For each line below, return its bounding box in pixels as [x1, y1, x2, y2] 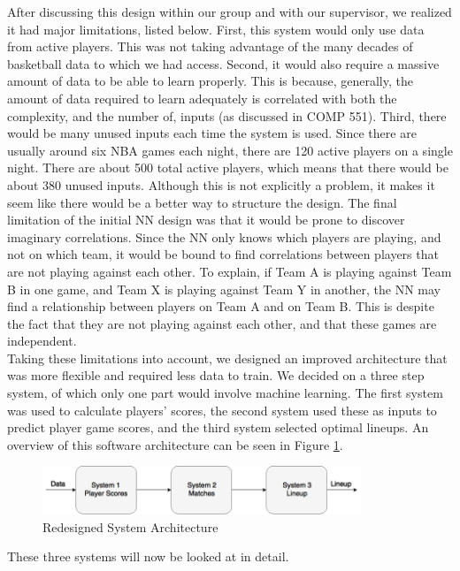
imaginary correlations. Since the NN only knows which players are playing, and [7, 227, 441, 246]
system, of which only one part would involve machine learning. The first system [7, 384, 443, 402]
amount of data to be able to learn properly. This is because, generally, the [7, 72, 413, 90]
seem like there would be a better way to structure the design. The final [7, 193, 397, 211]
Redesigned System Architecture [42, 517, 218, 536]
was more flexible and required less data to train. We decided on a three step [7, 366, 425, 384]
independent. [7, 331, 77, 350]
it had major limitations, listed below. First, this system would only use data [7, 19, 425, 38]
